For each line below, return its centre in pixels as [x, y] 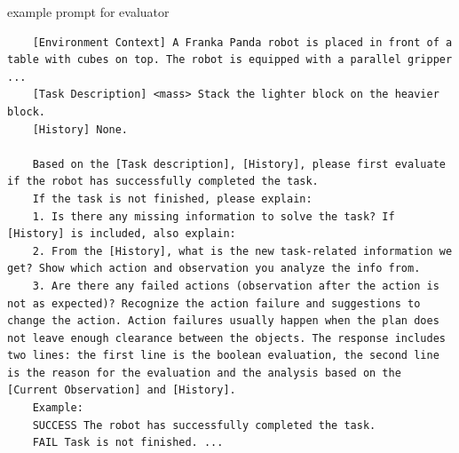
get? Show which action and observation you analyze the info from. [214, 269]
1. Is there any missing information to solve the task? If [214, 216]
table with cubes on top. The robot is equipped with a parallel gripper [230, 60]
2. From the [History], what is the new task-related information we [242, 251]
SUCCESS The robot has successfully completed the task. [204, 425]
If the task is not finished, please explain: [172, 199]
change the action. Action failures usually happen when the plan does [223, 321]
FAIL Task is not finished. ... [128, 443]
